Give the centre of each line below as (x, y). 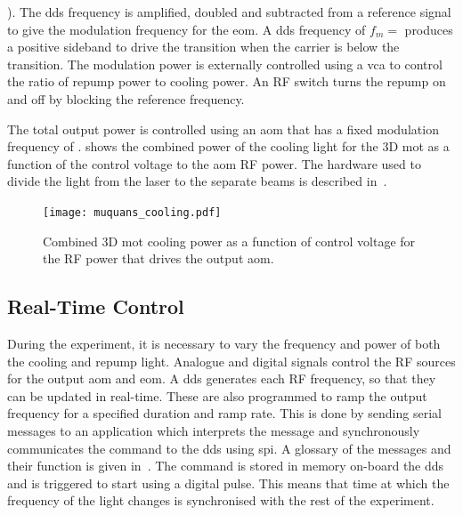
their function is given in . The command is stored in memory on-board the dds (226, 466)
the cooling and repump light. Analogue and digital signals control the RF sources (231, 361)
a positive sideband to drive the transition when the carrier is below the (203, 47)
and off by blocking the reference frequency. (126, 98)
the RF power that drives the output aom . (158, 258)
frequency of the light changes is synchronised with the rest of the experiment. (221, 500)
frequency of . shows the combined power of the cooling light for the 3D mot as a (228, 146)
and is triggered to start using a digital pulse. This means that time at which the (228, 483)
